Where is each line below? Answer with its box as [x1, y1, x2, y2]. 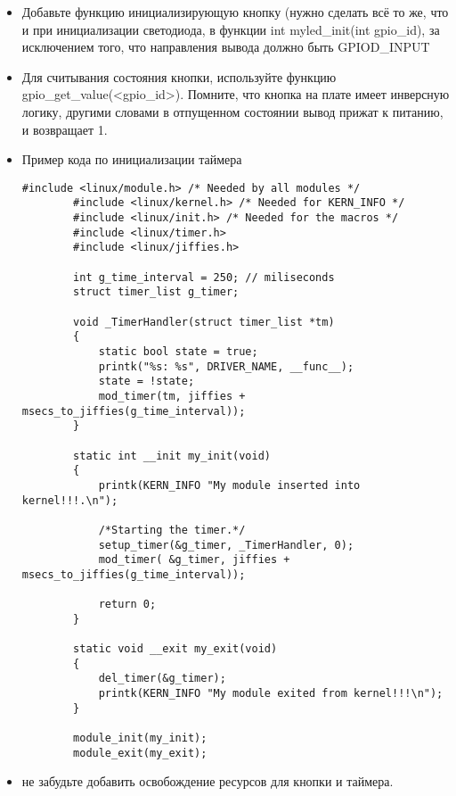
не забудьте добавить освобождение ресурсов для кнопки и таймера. [21, 772, 394, 791]
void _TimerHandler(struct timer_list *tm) [73, 315, 335, 328]
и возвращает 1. [21, 120, 108, 138]
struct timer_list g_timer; [73, 286, 240, 299]
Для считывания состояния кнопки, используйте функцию [21, 67, 337, 86]
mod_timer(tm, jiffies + [98, 389, 246, 402]
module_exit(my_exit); [73, 746, 208, 759]
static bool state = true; [98, 344, 258, 358]
